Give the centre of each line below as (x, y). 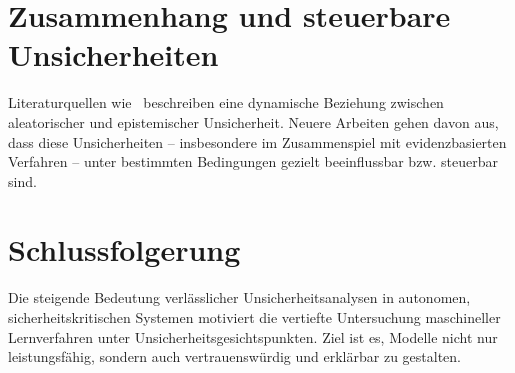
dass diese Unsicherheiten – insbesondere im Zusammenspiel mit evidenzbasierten (257, 141)
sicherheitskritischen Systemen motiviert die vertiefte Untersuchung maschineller (254, 317)
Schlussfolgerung (124, 249)
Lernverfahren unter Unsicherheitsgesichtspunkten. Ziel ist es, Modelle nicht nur (253, 336)
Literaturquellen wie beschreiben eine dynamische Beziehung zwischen (226, 102)
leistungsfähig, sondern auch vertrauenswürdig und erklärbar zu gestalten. (234, 356)
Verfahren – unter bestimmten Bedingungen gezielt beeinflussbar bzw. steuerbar (253, 161)
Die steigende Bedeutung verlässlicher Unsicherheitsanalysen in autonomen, (239, 297)
